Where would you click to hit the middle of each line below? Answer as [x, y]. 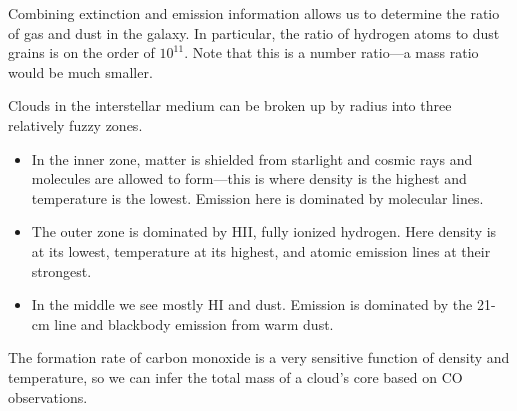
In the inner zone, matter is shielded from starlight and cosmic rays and [252, 158]
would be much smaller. [80, 71]
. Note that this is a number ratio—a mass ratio [331, 52]
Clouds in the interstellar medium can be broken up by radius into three [230, 105]
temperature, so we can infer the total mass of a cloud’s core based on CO [235, 376]
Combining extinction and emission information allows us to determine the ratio [254, 13]
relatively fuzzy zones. [75, 124]
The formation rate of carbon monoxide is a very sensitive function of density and [259, 357]
